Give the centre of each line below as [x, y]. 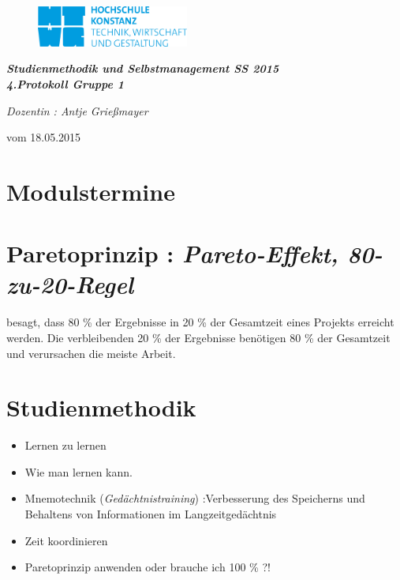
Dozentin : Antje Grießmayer [77, 110]
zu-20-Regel [70, 284]
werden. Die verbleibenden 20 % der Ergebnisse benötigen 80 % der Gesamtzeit [198, 337]
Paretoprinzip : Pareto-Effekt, [172, 254]
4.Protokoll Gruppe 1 [65, 83]
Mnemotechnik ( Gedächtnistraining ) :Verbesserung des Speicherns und [195, 498]
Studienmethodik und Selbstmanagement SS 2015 [143, 68]
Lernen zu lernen [65, 445]
